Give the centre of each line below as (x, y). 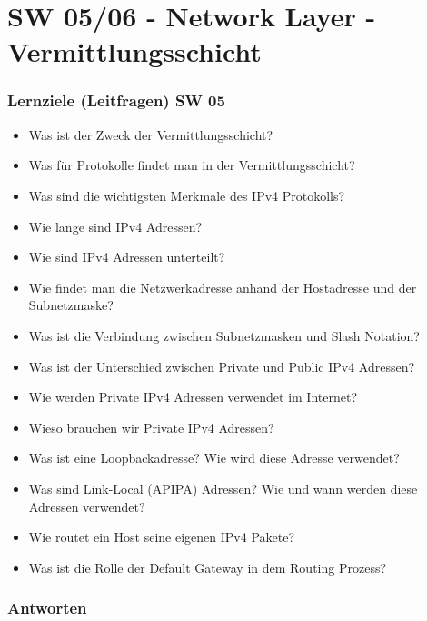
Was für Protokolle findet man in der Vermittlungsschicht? (192, 165)
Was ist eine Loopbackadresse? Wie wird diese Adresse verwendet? (214, 458)
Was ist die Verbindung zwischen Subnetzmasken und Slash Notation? (224, 335)
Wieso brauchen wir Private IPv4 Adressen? (151, 427)
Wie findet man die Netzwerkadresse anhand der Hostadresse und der (223, 287)
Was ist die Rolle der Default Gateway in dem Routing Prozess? (208, 567)
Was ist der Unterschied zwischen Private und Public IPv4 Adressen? (222, 366)
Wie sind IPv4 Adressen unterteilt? (127, 257)
